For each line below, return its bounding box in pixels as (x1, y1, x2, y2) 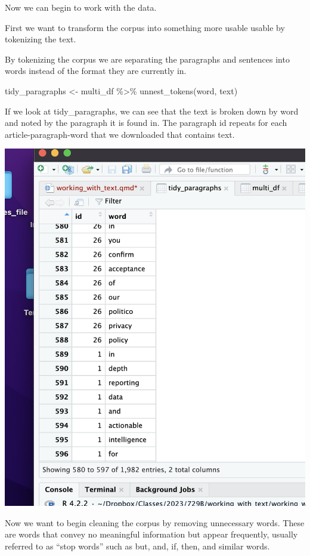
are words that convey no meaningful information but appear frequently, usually (5, 528, 298, 540)
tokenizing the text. (5, 33, 76, 45)
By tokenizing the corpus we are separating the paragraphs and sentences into (5, 52, 290, 65)
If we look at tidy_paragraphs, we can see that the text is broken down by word (5, 104, 299, 117)
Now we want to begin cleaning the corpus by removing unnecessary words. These (5, 516, 305, 529)
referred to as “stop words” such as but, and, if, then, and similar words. (5, 539, 270, 552)
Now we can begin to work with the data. (5, 1, 157, 13)
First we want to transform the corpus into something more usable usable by (5, 21, 285, 33)
